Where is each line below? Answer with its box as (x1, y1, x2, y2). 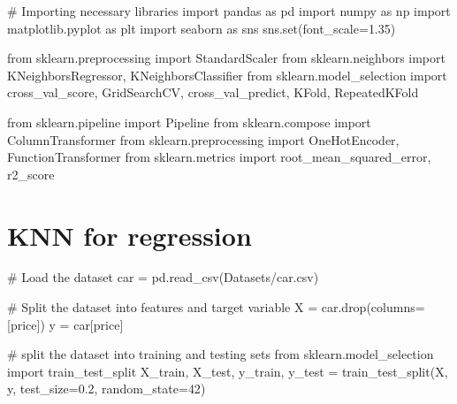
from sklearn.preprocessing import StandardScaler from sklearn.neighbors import (7, 49, 446, 67)
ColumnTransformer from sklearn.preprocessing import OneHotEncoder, (7, 130, 400, 149)
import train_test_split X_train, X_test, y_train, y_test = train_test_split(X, (7, 362, 448, 380)
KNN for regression (7, 217, 252, 253)
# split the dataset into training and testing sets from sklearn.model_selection (7, 345, 434, 363)
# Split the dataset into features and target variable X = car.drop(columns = (7, 298, 425, 316)
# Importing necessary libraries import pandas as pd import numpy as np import (7, 2, 451, 19)
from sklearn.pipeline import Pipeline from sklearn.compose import (7, 112, 371, 131)
